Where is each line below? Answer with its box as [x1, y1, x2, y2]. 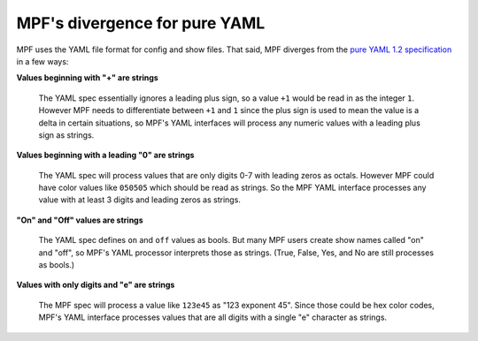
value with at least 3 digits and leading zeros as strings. [38, 194, 241, 205]
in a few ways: [16, 56, 69, 66]
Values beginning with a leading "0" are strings [16, 150, 195, 161]
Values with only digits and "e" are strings [16, 279, 175, 291]
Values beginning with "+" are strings [16, 72, 158, 83]
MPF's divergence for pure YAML [16, 13, 266, 33]
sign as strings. [38, 129, 95, 140]
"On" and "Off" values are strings [16, 215, 143, 225]
